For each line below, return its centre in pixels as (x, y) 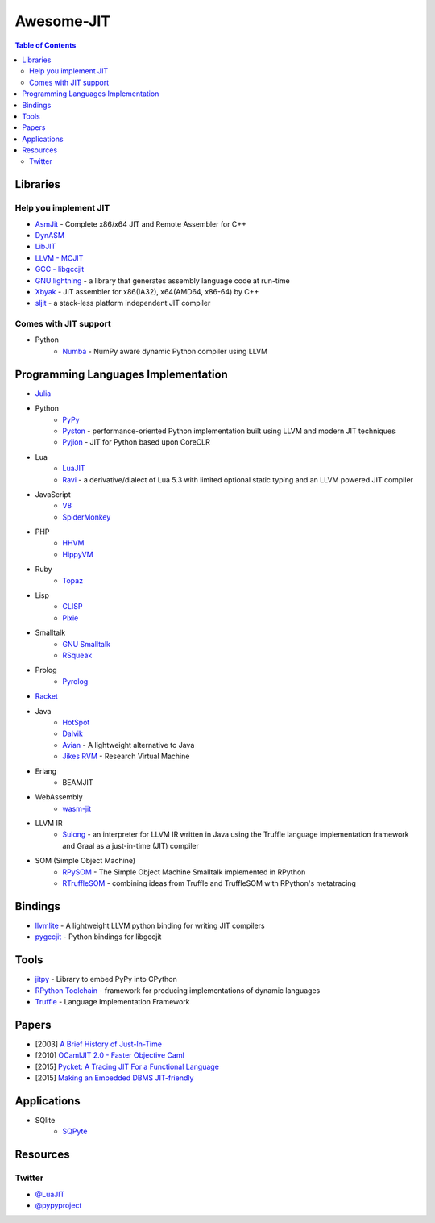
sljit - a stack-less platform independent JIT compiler (123, 303)
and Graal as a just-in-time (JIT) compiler (131, 845)
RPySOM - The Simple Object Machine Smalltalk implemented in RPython (184, 872)
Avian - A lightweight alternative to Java (128, 745)
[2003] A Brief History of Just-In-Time (99, 1044)
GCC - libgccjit (60, 269)
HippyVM (78, 554)
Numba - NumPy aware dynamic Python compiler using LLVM (165, 351)
